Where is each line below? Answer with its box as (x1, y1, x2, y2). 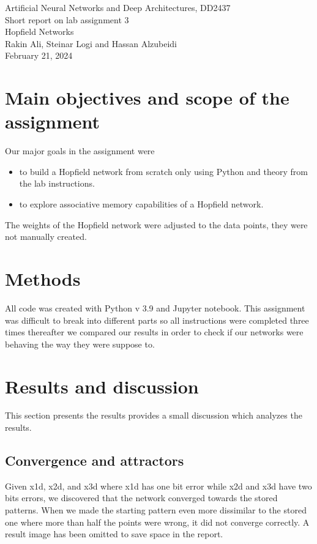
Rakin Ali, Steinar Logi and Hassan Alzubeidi (5, 37, 177, 50)
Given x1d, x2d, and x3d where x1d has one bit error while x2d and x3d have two (5, 479, 312, 492)
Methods (5, 266, 81, 291)
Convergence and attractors (5, 451, 184, 470)
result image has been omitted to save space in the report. (5, 527, 223, 540)
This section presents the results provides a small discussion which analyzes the (5, 409, 302, 422)
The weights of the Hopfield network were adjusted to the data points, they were (5, 218, 308, 231)
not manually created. (5, 230, 87, 243)
